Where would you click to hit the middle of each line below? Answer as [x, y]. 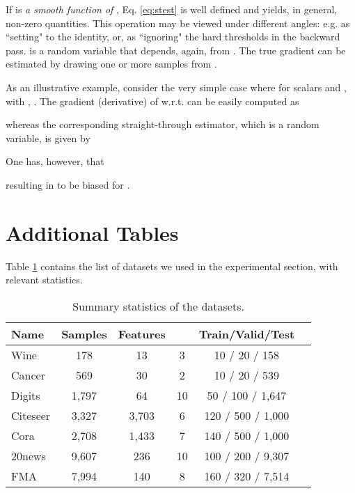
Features [142, 334]
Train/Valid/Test [247, 334]
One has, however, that [55, 161]
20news [29, 455]
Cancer [28, 375]
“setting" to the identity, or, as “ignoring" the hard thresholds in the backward [173, 37]
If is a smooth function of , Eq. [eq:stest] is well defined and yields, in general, [172, 9]
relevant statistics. [44, 280]
